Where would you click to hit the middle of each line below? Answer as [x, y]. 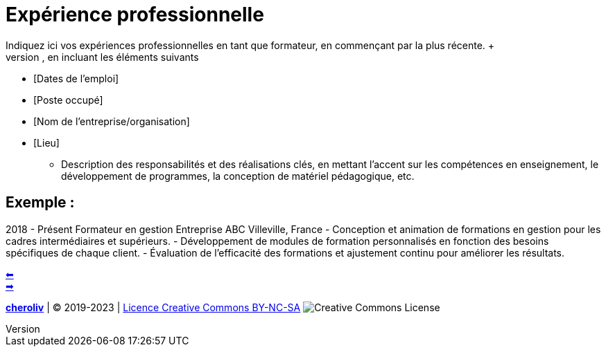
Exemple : [40, 203]
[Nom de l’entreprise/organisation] [112, 121]
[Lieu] [46, 142]
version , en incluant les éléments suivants [102, 57]
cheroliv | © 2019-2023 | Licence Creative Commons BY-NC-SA [153, 307]
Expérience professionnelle [135, 15]
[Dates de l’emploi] [76, 78]
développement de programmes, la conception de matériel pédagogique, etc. [238, 176]
